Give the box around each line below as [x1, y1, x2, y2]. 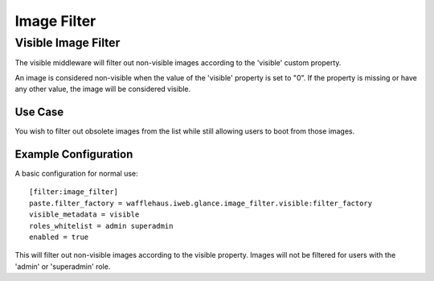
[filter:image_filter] [29, 188, 119, 196]
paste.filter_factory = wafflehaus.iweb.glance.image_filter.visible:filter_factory [29, 198, 373, 208]
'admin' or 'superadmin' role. [14, 262, 111, 271]
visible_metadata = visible [29, 210, 140, 219]
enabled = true [29, 232, 89, 242]
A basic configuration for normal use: [14, 168, 138, 178]
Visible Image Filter [14, 35, 121, 50]
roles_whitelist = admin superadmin [29, 221, 174, 230]
